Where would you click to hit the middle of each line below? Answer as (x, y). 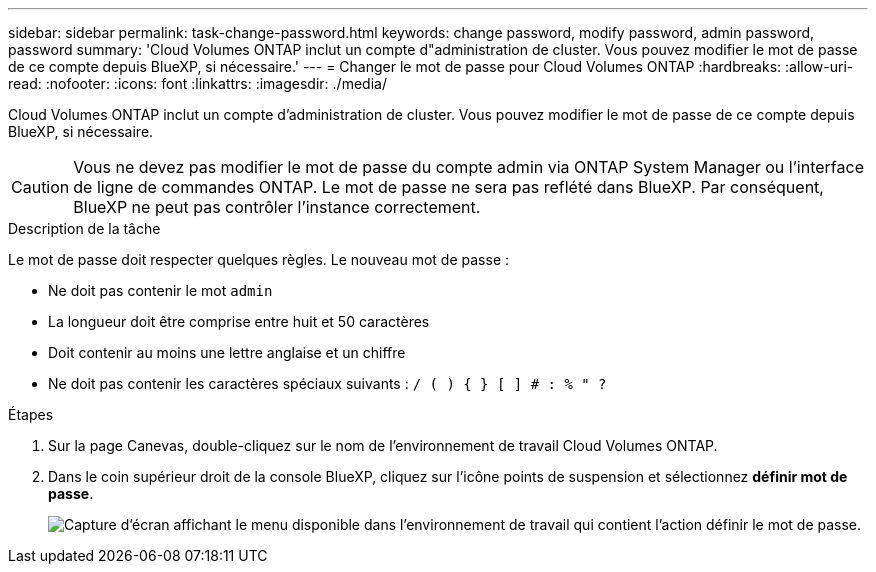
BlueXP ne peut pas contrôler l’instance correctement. (277, 207)
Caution (40, 187)
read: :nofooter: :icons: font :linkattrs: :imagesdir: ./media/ (197, 83)
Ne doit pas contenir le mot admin (160, 290)
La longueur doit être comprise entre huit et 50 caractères (239, 321)
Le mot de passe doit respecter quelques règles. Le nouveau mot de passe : (259, 259)
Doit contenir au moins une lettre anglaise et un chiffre (227, 352)
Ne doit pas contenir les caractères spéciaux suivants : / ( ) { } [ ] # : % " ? (327, 383)
